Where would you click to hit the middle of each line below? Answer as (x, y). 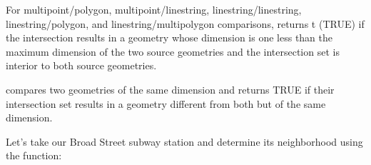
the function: (34, 155)
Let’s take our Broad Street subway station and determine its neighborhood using (184, 141)
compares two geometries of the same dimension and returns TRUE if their (170, 89)
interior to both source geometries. (81, 65)
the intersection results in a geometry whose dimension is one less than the (169, 37)
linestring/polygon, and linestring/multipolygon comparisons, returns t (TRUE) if (185, 23)
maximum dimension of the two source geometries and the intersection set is (173, 51)
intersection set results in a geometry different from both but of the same (166, 103)
